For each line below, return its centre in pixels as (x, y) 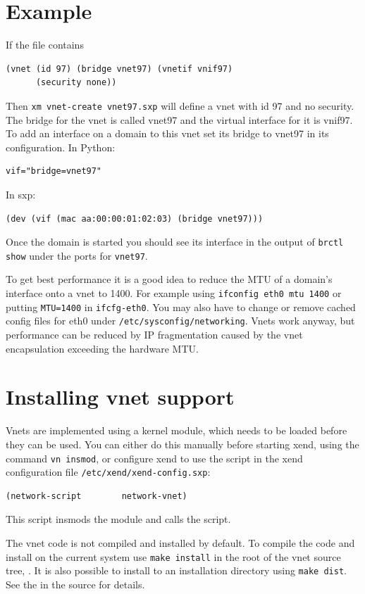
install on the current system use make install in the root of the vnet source (173, 556)
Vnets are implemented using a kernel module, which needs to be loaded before (177, 430)
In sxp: (21, 194)
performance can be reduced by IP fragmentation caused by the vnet (154, 334)
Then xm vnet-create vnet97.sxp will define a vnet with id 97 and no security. (180, 105)
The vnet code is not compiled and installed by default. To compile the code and (180, 543)
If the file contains (45, 45)
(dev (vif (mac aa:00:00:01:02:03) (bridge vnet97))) (135, 219)
